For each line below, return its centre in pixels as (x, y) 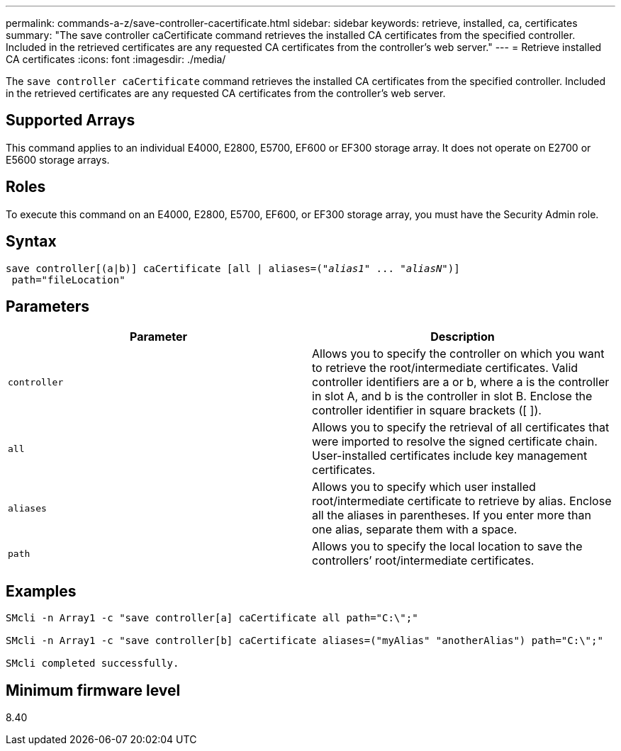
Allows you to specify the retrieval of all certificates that (461, 428)
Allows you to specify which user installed (424, 487)
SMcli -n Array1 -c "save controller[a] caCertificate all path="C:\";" (212, 618)
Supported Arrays (71, 120)
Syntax (31, 242)
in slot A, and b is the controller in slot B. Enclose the (452, 396)
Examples (41, 591)
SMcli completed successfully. (93, 664)
